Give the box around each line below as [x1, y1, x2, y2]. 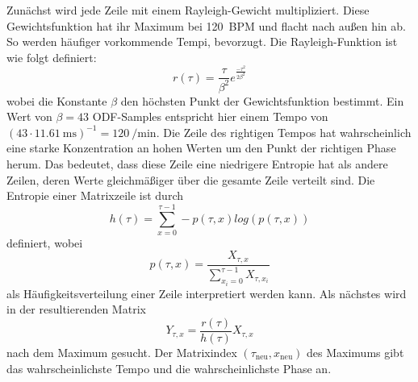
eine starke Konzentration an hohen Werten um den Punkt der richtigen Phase [6, 139, 396, 156]
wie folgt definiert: [6, 48, 97, 65]
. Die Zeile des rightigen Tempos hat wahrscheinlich [156, 123, 412, 140]
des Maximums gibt [307, 343, 404, 360]
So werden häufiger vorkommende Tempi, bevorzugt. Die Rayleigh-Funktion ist [6, 33, 398, 50]
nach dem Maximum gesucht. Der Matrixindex [6, 343, 237, 360]
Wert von [6, 108, 52, 125]
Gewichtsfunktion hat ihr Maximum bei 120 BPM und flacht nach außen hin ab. [6, 17, 406, 34]
